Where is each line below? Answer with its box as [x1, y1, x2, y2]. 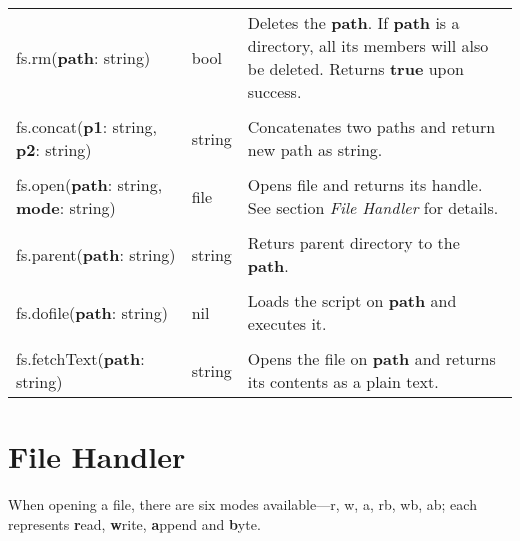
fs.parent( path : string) [16, 242, 176, 266]
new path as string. [247, 138, 383, 161]
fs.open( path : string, [16, 173, 163, 196]
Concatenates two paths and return [247, 115, 496, 138]
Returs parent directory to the [247, 231, 460, 254]
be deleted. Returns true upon [247, 57, 464, 80]
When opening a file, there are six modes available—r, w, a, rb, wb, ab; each [8, 494, 477, 515]
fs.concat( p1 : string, [16, 115, 158, 138]
